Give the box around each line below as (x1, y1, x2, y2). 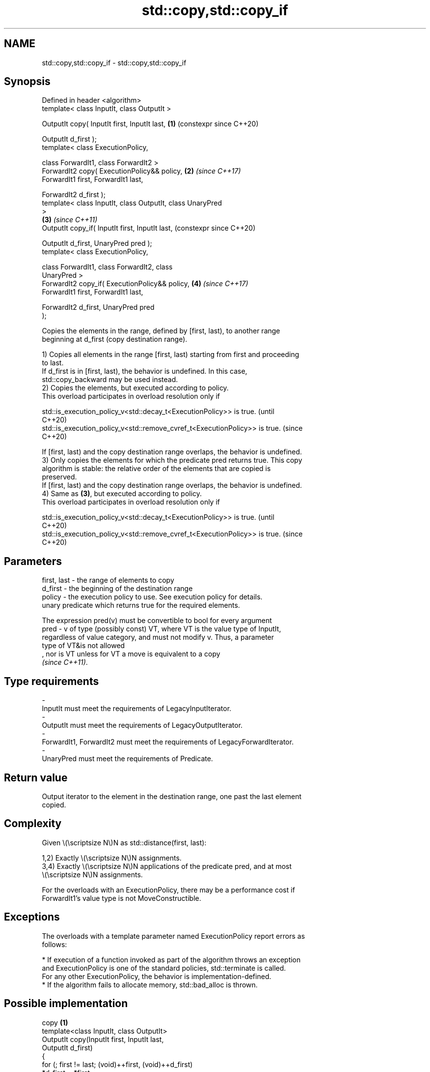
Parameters (4, 555, 62, 567)
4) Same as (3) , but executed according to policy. (42, 489, 202, 498)
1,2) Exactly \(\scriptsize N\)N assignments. (42, 853, 182, 862)
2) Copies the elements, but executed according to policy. (42, 384, 229, 392)
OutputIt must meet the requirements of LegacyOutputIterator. (42, 721, 243, 730)
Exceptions (4, 911, 60, 923)
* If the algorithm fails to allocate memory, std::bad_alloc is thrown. (42, 980, 258, 989)
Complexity (4, 817, 62, 830)
